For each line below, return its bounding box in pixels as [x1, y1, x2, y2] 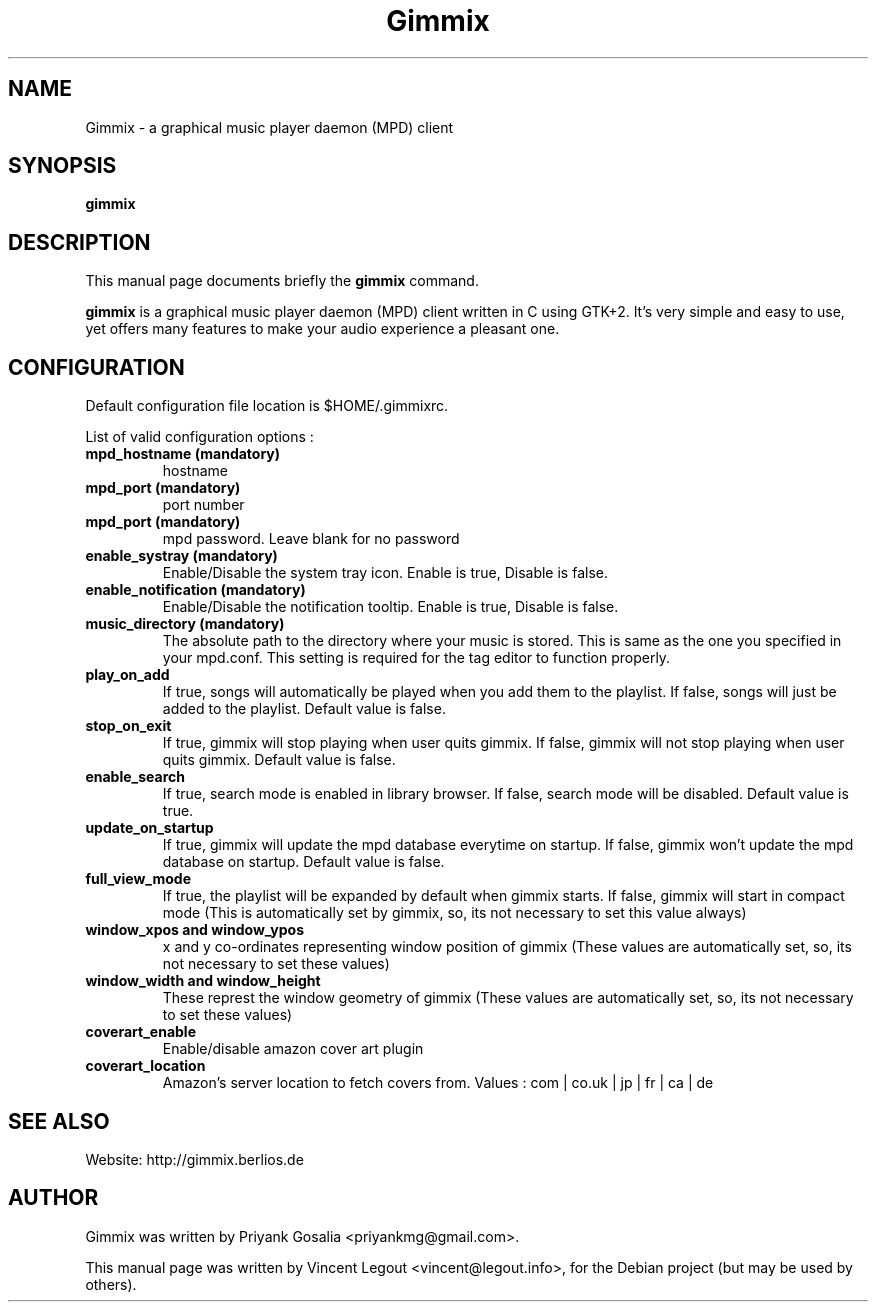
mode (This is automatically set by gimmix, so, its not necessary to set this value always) [162, 904, 747, 922]
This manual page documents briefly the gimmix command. [85, 272, 479, 290]
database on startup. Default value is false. [162, 853, 445, 871]
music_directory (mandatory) [85, 615, 285, 633]
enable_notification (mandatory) [85, 581, 306, 599]
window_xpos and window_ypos [85, 921, 305, 939]
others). [85, 1275, 137, 1293]
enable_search [85, 768, 185, 786]
